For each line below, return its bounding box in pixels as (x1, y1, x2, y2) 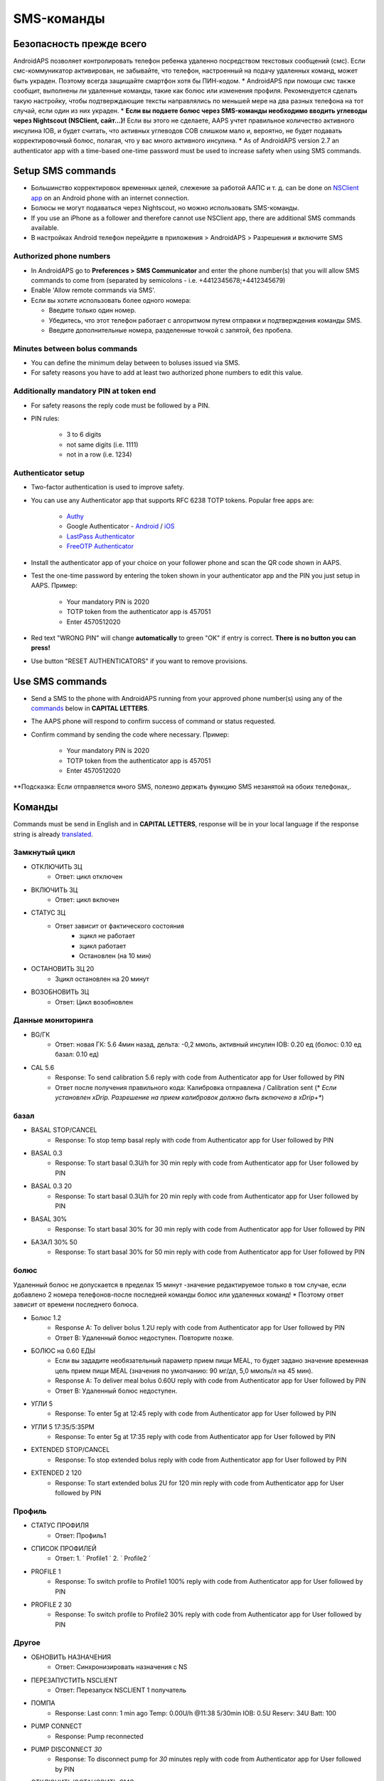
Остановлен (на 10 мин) (79, 951, 152, 960)
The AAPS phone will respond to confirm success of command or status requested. (31, 717, 277, 726)
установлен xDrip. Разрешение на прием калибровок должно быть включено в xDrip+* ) (55, 1094, 324, 1102)
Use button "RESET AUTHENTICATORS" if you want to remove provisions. (31, 656, 248, 665)
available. (31, 224, 60, 232)
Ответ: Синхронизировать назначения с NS (55, 1663, 188, 1671)
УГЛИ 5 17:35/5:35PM (31, 1422, 95, 1431)
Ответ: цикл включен (55, 895, 119, 904)
